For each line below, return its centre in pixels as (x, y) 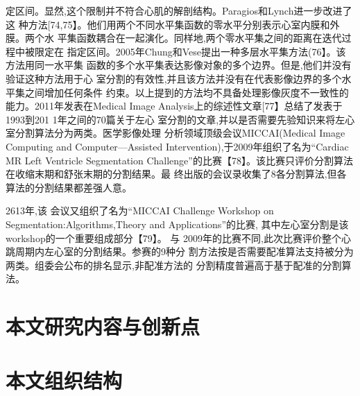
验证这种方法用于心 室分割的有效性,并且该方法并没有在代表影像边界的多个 (174, 78)
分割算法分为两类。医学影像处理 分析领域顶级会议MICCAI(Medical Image (180, 133)
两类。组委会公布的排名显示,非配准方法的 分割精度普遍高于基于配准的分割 (174, 265)
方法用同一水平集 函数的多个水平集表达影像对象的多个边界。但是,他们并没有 (179, 65)
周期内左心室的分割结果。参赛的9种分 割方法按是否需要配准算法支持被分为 (184, 251)
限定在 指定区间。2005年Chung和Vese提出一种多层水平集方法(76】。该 (190, 51)
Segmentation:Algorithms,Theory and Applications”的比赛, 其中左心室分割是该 (177, 224)
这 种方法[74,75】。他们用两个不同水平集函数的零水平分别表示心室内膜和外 (173, 24)
